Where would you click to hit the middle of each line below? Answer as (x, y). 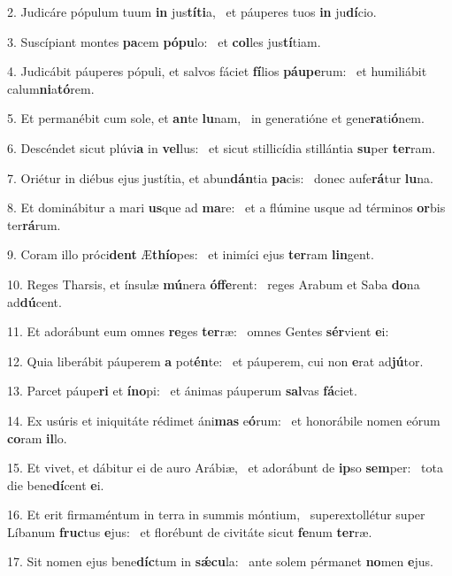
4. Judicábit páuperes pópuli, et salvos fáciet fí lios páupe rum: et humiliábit (217, 71)
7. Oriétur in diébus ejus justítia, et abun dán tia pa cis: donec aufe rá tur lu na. (220, 177)
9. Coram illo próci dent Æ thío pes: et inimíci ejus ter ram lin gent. (191, 254)
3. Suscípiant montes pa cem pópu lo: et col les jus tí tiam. (164, 41)
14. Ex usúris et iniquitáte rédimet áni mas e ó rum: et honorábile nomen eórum (224, 420)
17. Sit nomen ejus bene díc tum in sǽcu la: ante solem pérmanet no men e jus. (220, 561)
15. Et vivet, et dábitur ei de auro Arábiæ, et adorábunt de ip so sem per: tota (225, 468)
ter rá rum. (34, 224)
